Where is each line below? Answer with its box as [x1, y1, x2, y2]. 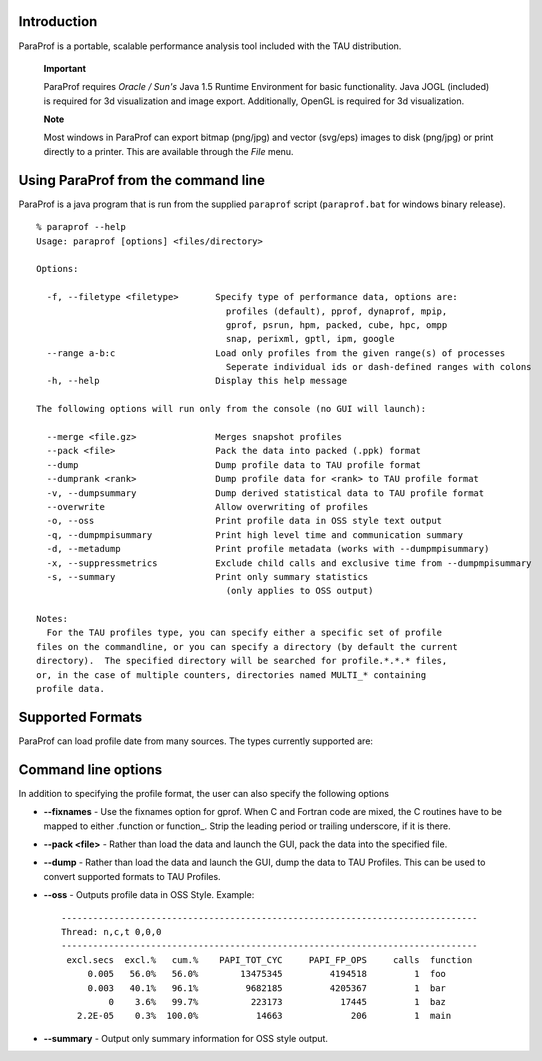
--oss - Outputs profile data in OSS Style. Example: [43, 889, 255, 901]
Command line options [18, 761, 163, 778]
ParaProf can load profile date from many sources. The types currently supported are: [18, 735, 374, 747]
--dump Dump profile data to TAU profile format [46, 459, 422, 470]
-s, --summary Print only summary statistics [46, 571, 369, 582]
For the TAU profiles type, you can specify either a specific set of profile [46, 627, 443, 639]
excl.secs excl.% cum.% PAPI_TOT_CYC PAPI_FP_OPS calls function [66, 954, 473, 965]
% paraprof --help [36, 221, 127, 233]
